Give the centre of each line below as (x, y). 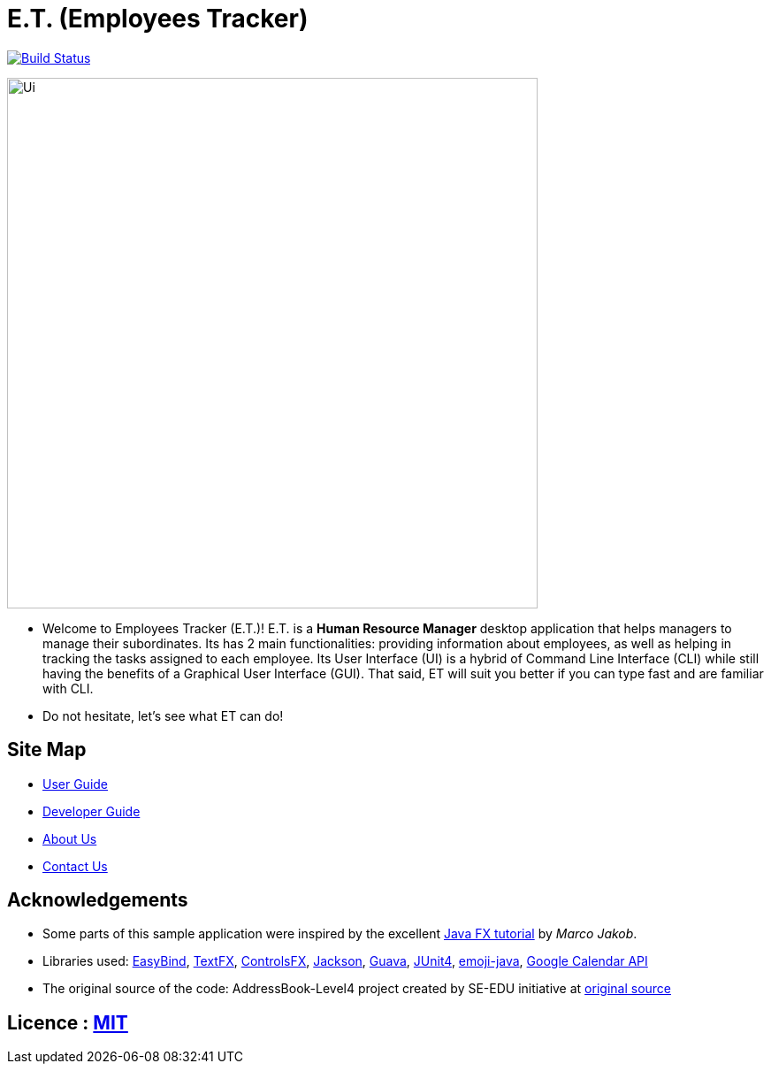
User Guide (76, 784)
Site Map (47, 750)
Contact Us (75, 866)
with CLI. (68, 688)
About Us (70, 838)
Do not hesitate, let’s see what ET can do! (163, 715)
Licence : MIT (68, 1022)
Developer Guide (92, 811)
